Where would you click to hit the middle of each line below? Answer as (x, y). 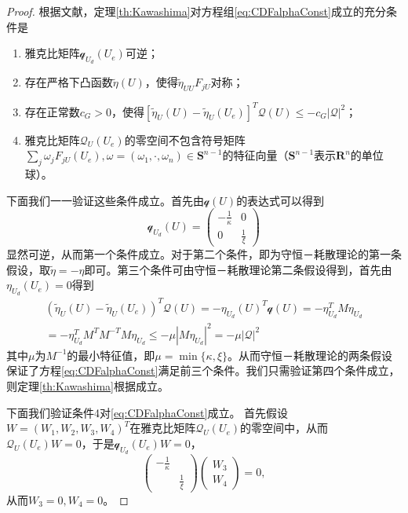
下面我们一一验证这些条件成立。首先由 (105, 200)
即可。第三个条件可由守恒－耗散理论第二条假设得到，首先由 (238, 269)
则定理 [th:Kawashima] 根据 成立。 (87, 385)
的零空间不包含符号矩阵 (185, 139)
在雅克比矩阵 (163, 428)
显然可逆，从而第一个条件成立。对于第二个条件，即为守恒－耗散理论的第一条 (204, 254)
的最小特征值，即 (111, 355)
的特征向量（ (255, 155)
